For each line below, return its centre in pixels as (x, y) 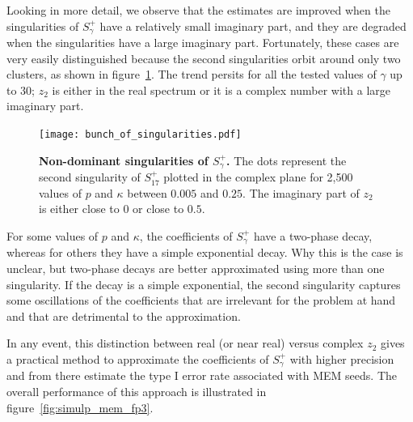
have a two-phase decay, (313, 235)
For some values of (53, 235)
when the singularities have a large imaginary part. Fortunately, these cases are (203, 43)
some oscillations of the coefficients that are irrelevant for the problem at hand (201, 300)
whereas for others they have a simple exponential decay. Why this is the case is (205, 252)
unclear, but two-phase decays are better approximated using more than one (196, 268)
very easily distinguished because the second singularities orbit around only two (204, 58)
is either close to (79, 209)
